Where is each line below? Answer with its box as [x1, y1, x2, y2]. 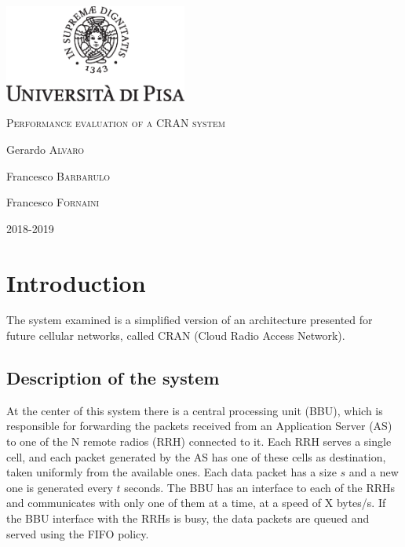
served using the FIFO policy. [6, 525, 149, 542]
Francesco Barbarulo [6, 167, 111, 184]
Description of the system [6, 366, 220, 390]
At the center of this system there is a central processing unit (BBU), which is [6, 402, 383, 418]
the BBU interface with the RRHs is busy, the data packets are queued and [6, 510, 370, 527]
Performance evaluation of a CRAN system [6, 115, 225, 131]
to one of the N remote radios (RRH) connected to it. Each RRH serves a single [6, 433, 392, 450]
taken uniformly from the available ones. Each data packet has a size [6, 464, 337, 480]
